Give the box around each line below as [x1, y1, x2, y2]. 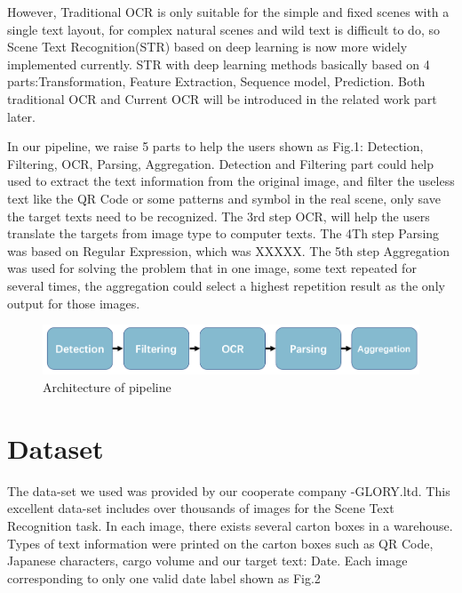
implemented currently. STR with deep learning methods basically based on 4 [7, 54, 430, 73]
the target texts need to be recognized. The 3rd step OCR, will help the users [7, 206, 430, 225]
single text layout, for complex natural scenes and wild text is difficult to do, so [7, 20, 440, 38]
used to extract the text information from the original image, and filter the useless [7, 172, 455, 190]
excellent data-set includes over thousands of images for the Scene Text [7, 499, 394, 517]
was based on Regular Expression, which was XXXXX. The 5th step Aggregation [7, 241, 450, 260]
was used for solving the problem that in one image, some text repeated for [7, 259, 417, 277]
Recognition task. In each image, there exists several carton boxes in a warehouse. [7, 516, 453, 534]
